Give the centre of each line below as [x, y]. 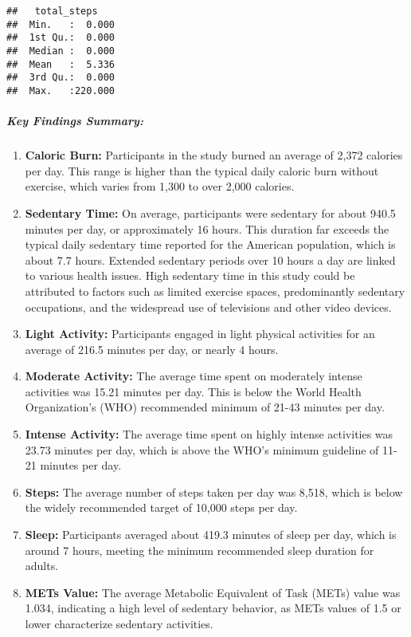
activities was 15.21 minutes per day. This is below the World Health [193, 391]
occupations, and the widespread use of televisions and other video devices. [208, 307]
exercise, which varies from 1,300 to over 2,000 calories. [160, 186]
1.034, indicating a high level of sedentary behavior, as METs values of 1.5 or [213, 608]
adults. [42, 566]
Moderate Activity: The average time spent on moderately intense [194, 376]
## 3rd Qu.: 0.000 [61, 78]
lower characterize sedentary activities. [119, 623]
